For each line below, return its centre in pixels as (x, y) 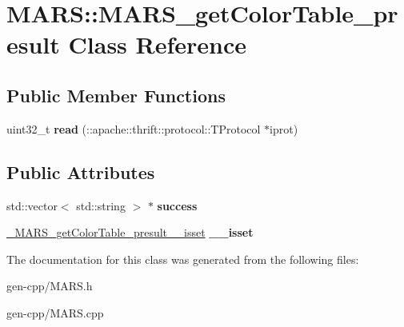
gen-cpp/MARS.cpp (55, 312)
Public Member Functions (116, 95)
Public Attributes (81, 171)
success (177, 205)
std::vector (32, 205)
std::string (101, 205)
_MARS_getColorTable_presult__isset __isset (130, 232)
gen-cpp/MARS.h (50, 286)
